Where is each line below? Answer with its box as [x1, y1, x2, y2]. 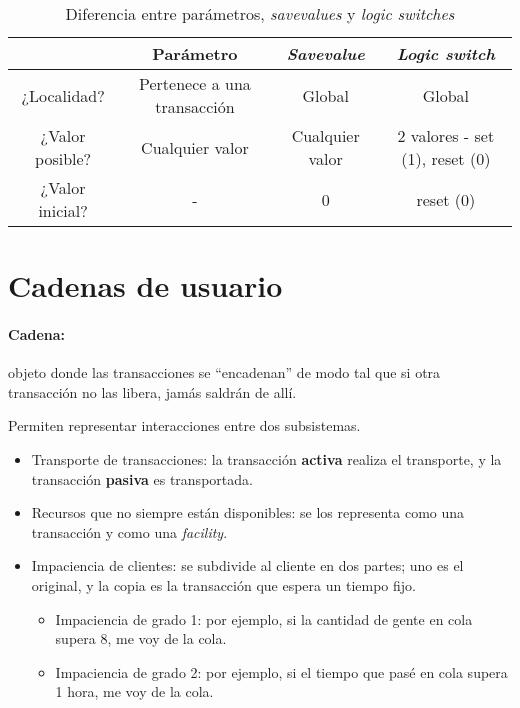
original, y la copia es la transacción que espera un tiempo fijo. [31, 574, 416, 595]
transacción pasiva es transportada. [31, 468, 253, 489]
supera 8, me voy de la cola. [55, 628, 227, 649]
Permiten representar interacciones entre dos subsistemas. [8, 415, 361, 436]
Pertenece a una [139, 72, 251, 95]
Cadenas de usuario [8, 265, 283, 306]
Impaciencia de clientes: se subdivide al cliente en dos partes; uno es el [31, 555, 464, 576]
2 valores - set [397, 124, 495, 147]
